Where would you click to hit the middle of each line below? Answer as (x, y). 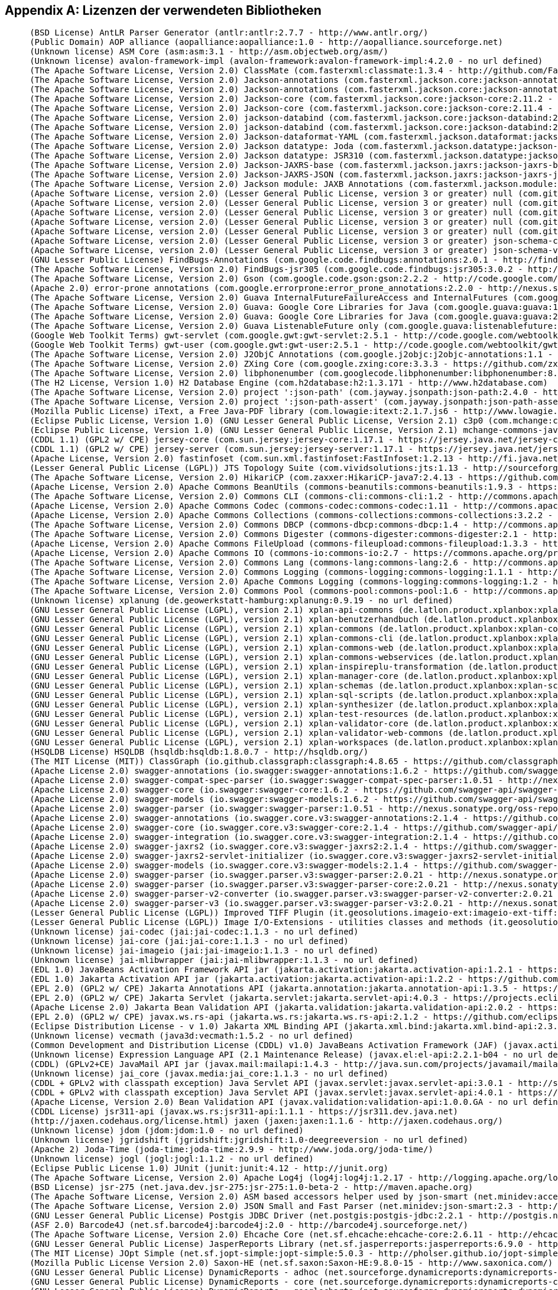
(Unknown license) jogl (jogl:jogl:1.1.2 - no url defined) (172, 1159)
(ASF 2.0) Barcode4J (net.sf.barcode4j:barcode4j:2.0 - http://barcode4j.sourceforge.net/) (249, 1225)
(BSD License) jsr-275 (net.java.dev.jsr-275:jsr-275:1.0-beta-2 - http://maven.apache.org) (252, 1187)
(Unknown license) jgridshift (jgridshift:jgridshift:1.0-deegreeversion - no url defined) (249, 1140)
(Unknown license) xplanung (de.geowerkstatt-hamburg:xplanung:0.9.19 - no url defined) (241, 601)
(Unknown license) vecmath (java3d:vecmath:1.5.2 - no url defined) (192, 1036)
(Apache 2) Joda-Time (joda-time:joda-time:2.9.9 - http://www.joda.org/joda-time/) (231, 1150)
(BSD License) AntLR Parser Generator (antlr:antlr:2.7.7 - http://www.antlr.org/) (229, 33)
